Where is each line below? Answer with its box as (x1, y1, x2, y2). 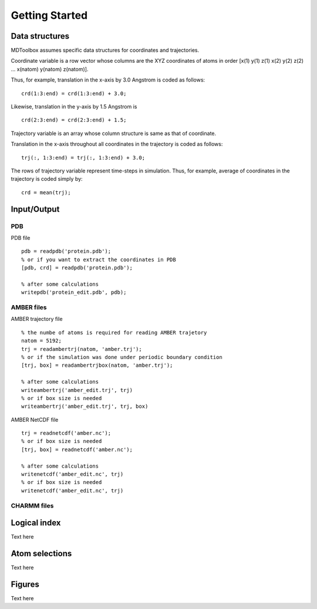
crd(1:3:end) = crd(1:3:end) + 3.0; (21, 90, 127, 97)
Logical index (11, 518, 61, 528)
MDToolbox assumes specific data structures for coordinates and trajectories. (11, 47, 200, 54)
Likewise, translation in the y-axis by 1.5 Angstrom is (11, 103, 137, 110)
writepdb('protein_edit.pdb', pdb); (21, 289, 127, 296)
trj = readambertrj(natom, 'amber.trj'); (21, 346, 142, 352)
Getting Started (11, 9, 88, 22)
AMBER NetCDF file (11, 416, 59, 423)
